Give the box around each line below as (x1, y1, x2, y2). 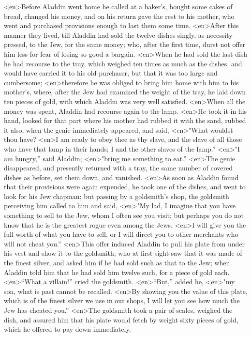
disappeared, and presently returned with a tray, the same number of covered (4, 163, 233, 173)
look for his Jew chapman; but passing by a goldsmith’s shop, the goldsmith (4, 191, 229, 201)
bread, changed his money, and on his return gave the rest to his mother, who (4, 11, 235, 21)
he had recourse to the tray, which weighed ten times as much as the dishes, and (4, 58, 242, 68)
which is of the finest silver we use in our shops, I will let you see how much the (4, 295, 240, 306)
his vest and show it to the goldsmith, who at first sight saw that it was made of (4, 248, 242, 258)
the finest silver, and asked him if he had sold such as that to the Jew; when (4, 258, 230, 268)
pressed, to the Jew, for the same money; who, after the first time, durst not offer (4, 39, 246, 49)
